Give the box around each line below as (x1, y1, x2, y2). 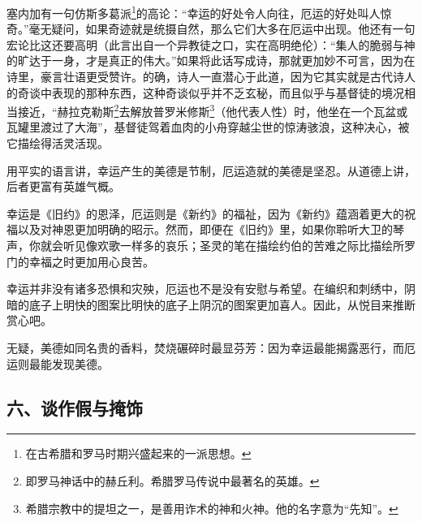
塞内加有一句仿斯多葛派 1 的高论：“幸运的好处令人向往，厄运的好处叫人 (6, 2, 381, 21)
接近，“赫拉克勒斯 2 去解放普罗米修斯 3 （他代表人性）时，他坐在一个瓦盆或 (17, 101, 408, 119)
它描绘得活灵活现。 (6, 135, 109, 152)
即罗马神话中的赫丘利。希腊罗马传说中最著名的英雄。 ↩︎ (25, 472, 320, 489)
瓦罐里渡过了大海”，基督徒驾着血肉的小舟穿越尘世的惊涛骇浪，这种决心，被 (6, 119, 410, 136)
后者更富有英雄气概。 (6, 178, 120, 195)
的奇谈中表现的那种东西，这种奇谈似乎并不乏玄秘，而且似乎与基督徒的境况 (6, 84, 404, 101)
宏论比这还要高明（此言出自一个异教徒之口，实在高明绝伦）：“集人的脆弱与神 (6, 36, 416, 53)
